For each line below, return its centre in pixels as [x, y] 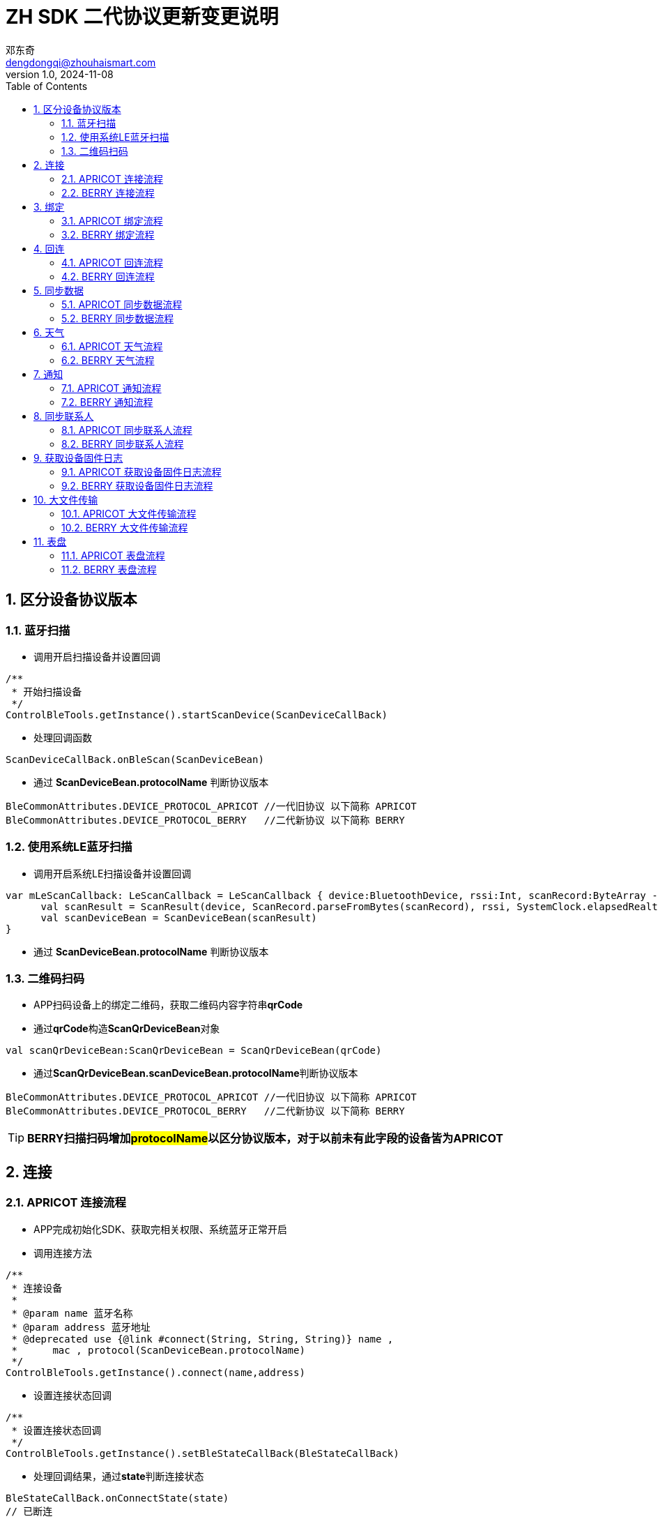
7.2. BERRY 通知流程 [107, 402]
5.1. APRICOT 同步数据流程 [122, 304]
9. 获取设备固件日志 [78, 458]
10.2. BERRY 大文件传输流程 [125, 527]
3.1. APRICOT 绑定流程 [112, 220]
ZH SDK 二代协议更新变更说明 [142, 17]
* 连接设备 [37, 1288]
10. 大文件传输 [66, 499]
